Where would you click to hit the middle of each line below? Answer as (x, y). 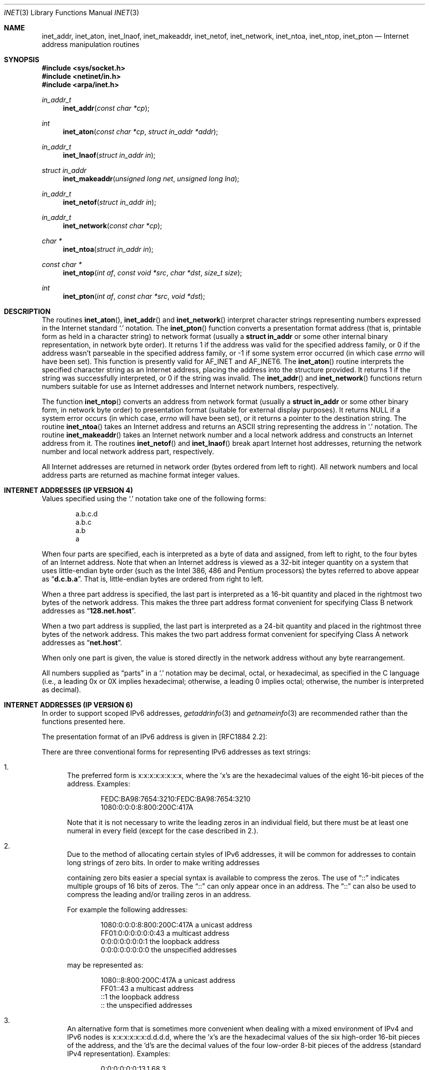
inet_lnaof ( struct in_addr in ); (109, 155)
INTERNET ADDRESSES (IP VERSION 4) (69, 490)
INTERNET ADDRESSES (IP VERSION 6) (69, 705)
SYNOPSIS (22, 60)
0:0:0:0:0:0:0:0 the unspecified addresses (169, 950)
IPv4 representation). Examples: (119, 1054)
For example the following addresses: (128, 910)
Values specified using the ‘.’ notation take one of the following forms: (154, 499)
